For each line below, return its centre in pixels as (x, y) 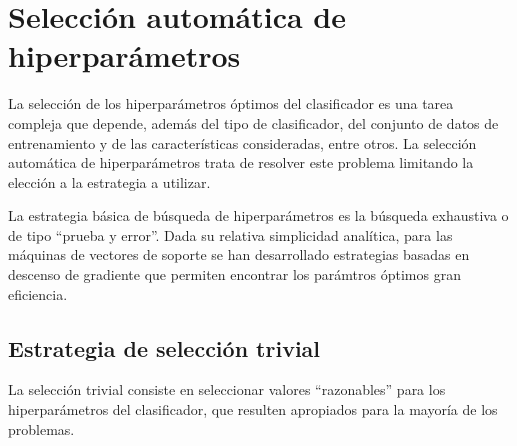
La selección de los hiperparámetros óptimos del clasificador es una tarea (231, 103)
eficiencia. (38, 293)
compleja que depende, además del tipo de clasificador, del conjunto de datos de (253, 122)
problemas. (41, 428)
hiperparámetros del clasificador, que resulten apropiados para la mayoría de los (253, 409)
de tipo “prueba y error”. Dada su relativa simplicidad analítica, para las (230, 234)
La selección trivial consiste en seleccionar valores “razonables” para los (227, 389)
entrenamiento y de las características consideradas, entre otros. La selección (242, 142)
